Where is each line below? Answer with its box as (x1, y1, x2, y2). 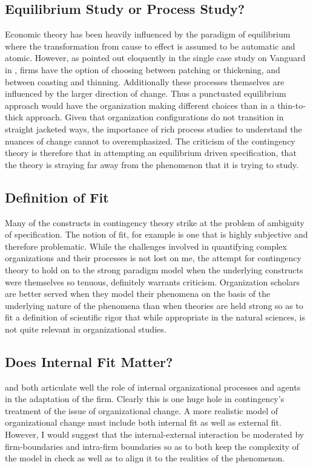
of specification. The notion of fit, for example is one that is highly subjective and (5, 228, 308, 241)
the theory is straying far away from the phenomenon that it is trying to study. (5, 158, 299, 171)
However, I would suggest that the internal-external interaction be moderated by (5, 428, 305, 441)
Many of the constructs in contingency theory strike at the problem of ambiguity (5, 216, 305, 229)
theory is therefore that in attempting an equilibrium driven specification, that (5, 146, 297, 159)
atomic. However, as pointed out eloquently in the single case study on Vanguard (5, 51, 306, 64)
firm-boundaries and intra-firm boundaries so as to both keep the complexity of (5, 440, 299, 452)
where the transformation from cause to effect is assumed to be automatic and (5, 39, 295, 52)
